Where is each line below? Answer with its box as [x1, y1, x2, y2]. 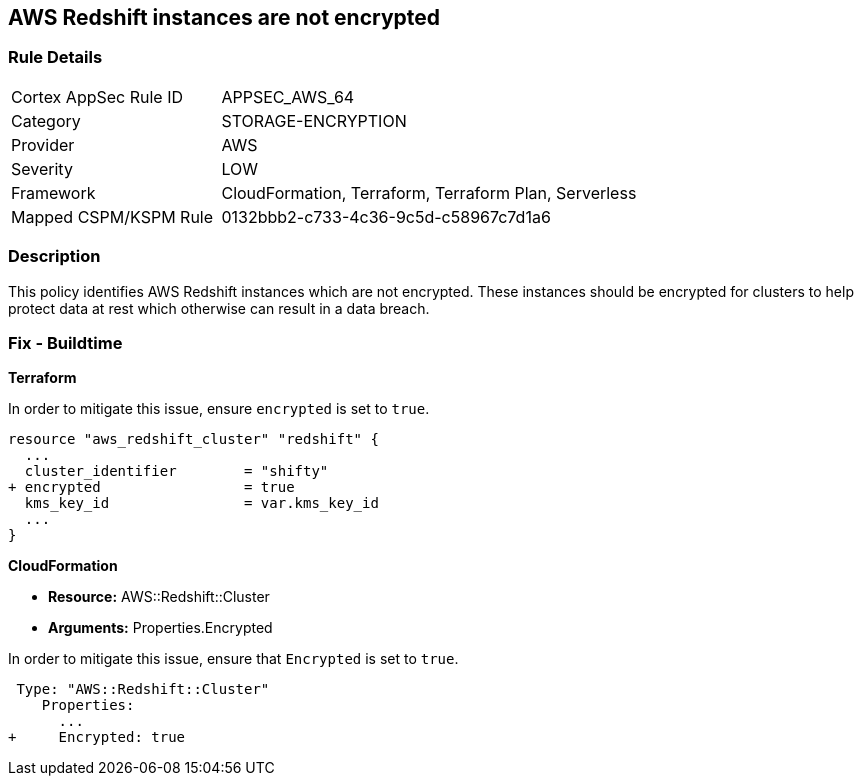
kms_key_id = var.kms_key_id [24, 495, 379, 512]
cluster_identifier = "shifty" [24, 463, 329, 480]
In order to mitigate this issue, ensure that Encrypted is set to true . [8, 650, 459, 668]
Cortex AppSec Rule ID [11, 86, 184, 107]
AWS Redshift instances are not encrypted [8, 5, 441, 30]
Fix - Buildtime [8, 332, 123, 353]
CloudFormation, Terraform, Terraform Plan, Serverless [221, 182, 637, 203]
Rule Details [8, 47, 103, 68]
